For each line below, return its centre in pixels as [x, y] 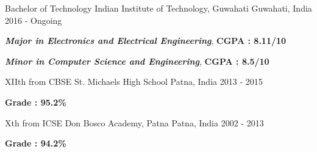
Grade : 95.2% [36, 102]
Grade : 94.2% [36, 143]
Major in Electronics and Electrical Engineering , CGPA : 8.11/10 [146, 41]
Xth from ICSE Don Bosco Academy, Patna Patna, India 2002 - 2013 [134, 122]
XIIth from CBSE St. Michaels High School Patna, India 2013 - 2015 [134, 81]
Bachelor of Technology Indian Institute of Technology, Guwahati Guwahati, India [158, 8]
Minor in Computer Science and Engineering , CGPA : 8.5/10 [137, 61]
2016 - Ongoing [34, 20]
